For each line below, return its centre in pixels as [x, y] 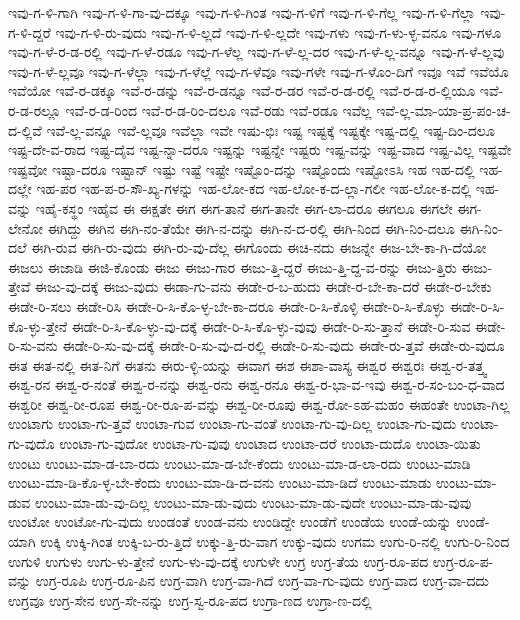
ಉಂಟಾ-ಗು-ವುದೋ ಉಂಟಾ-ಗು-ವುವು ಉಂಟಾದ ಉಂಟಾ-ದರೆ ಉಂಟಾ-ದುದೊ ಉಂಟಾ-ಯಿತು [270, 443]
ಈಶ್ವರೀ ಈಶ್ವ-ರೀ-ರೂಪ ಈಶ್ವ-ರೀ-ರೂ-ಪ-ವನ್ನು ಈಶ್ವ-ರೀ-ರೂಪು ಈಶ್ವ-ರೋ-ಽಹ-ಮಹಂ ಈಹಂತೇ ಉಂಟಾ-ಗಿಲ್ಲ [259, 403]
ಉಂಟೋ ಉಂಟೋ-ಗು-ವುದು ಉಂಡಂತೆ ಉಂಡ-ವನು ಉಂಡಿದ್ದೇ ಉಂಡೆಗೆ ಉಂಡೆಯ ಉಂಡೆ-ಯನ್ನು [230, 521]
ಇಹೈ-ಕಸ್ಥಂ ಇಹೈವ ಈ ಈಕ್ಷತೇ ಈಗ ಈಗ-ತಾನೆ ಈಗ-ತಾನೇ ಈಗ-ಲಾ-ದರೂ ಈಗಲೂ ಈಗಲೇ [244, 207]
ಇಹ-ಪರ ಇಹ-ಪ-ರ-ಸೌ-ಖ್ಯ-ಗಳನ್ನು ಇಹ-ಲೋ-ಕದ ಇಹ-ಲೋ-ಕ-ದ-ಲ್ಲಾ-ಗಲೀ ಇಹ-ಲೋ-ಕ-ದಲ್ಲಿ [254, 188]
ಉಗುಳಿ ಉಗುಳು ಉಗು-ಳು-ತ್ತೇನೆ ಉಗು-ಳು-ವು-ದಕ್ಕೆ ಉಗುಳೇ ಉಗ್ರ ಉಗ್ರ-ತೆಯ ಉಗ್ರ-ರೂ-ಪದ [218, 560]
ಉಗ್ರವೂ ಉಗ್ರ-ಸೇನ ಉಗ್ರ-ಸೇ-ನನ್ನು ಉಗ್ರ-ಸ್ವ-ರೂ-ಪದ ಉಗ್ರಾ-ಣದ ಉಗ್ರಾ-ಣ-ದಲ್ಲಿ [190, 599]
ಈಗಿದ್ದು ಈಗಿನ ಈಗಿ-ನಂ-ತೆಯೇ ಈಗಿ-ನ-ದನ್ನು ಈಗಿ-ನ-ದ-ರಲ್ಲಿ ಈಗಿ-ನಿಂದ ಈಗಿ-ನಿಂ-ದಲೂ [251, 227]
